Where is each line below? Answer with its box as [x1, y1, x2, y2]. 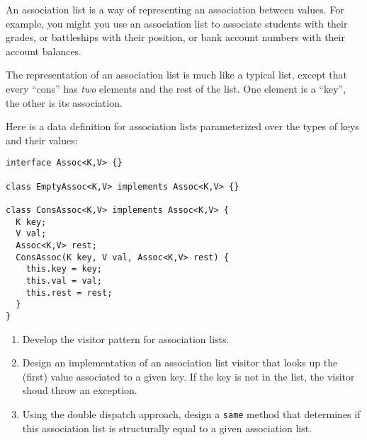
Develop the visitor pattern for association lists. [22, 331, 230, 346]
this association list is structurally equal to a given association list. [22, 420, 312, 435]
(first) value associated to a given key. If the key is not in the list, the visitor [22, 369, 355, 383]
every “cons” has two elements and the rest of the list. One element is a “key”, [6, 81, 346, 95]
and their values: [6, 132, 78, 147]
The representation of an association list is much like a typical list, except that [6, 67, 347, 82]
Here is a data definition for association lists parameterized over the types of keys [6, 119, 359, 134]
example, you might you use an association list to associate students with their [6, 16, 348, 30]
